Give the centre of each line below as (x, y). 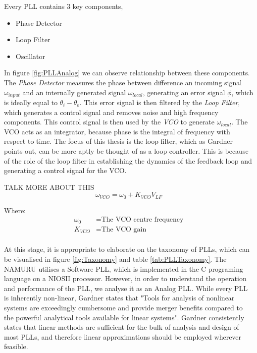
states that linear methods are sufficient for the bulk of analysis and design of (122, 327)
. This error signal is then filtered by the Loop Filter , (160, 102)
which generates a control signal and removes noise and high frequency (111, 112)
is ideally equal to (31, 102)
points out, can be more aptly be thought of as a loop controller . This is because (126, 150)
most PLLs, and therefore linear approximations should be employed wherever (123, 336)
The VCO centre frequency (142, 220)
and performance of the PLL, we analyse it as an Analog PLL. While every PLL (126, 288)
